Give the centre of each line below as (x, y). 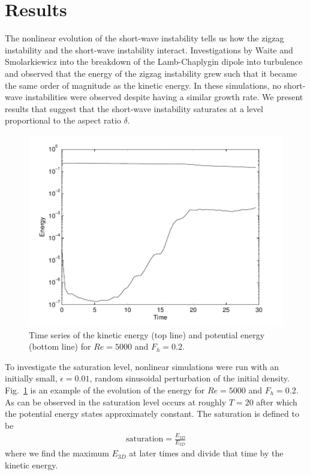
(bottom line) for (60, 346)
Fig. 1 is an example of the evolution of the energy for (105, 390)
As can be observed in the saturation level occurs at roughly (116, 402)
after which (277, 402)
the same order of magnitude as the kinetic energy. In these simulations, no (143, 85)
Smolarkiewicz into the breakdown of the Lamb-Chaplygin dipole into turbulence (154, 61)
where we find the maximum (57, 453)
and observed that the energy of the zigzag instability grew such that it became (151, 73)
